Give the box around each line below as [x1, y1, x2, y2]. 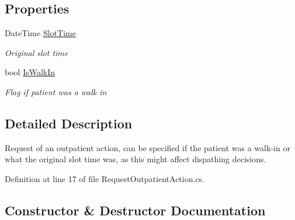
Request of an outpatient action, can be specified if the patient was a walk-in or [5, 141, 290, 153]
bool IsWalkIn [5, 66, 55, 78]
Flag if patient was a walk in [5, 85, 107, 97]
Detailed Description [5, 114, 133, 132]
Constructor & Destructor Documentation [5, 201, 266, 219]
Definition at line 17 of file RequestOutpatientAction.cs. [5, 172, 205, 184]
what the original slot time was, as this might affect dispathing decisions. [5, 153, 266, 165]
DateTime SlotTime [5, 27, 76, 39]
